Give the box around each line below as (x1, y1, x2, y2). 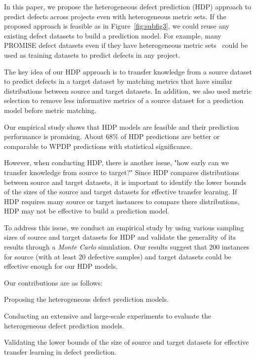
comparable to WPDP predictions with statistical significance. (4, 141, 192, 151)
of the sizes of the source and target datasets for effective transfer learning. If (4, 186, 237, 197)
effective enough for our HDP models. (4, 261, 118, 271)
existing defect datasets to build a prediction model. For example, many (4, 30, 221, 40)
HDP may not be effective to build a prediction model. (4, 206, 170, 216)
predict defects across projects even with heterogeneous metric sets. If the (4, 11, 226, 21)
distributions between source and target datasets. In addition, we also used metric (4, 85, 252, 96)
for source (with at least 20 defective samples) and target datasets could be (4, 251, 231, 261)
